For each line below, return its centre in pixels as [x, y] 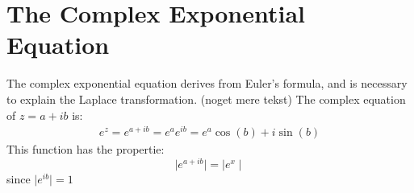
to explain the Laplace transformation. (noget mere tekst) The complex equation [206, 99]
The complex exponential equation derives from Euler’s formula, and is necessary [207, 83]
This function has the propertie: [86, 149]
